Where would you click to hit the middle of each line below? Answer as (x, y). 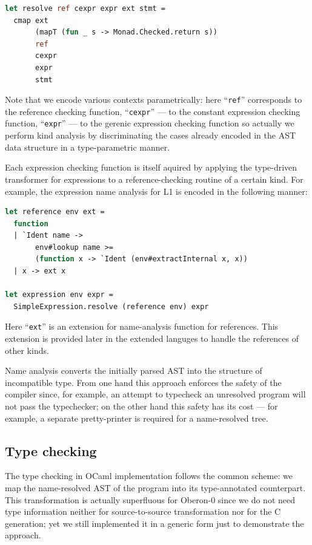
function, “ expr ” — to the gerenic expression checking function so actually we (150, 123)
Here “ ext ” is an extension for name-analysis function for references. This (142, 326)
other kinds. (27, 350)
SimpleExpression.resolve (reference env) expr (111, 306)
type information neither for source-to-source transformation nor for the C (143, 511)
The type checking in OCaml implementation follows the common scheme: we (149, 476)
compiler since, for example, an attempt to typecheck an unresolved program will (155, 394)
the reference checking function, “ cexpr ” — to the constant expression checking (153, 111)
